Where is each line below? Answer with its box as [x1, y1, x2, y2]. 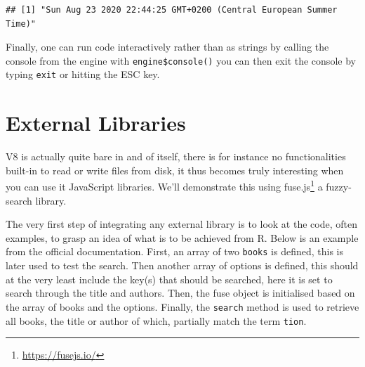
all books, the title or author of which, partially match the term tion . [6, 313, 307, 328]
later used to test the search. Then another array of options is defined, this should [6, 258, 359, 273]
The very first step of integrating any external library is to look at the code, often [6, 217, 357, 231]
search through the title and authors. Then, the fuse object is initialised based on [6, 285, 355, 300]
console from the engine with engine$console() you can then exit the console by [6, 53, 356, 67]
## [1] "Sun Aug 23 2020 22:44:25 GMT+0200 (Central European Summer [6, 5, 338, 15]
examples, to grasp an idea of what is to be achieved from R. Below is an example [6, 230, 359, 245]
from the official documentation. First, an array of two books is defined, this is [6, 244, 343, 259]
